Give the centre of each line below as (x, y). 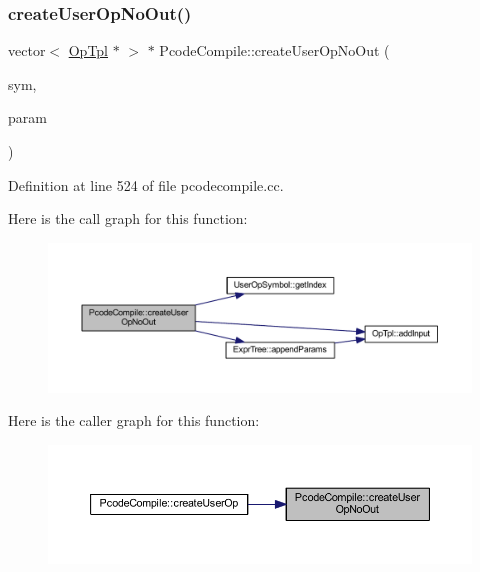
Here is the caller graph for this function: (134, 420)
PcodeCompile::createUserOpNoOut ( (274, 50)
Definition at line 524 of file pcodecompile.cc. (146, 184)
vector (27, 50)
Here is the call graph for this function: (128, 218)
